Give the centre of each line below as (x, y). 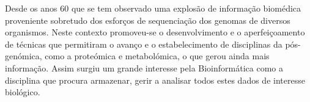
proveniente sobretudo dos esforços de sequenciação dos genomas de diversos (148, 20)
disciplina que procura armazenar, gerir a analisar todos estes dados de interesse (155, 80)
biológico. (23, 92)
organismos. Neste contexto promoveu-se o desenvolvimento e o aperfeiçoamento (155, 32)
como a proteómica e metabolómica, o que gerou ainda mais (157, 56)
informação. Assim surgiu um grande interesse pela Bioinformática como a (144, 67)
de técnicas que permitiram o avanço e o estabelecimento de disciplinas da (144, 44)
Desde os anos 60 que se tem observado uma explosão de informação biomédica (153, 8)
